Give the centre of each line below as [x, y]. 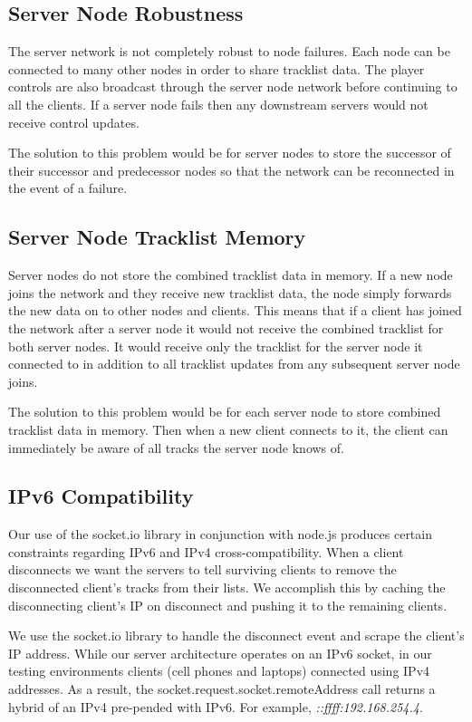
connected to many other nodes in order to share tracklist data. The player [217, 68]
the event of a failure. [68, 188]
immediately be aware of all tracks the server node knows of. [176, 447]
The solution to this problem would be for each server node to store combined [225, 412]
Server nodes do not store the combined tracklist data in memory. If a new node [231, 275]
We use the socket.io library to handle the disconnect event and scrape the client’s [236, 635]
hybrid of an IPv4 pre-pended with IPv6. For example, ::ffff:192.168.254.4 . [216, 706]
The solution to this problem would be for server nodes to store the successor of [230, 153]
